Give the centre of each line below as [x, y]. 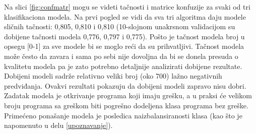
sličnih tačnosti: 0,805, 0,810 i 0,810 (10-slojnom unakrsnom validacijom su [120, 26]
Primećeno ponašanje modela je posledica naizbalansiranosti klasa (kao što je [123, 115]
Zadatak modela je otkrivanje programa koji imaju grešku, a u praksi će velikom [128, 95]
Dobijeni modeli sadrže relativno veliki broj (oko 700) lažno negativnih [113, 76]
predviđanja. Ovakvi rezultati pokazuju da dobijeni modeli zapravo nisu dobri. [125, 85]
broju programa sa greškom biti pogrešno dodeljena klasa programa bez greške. [126, 105]
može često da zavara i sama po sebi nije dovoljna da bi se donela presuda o [121, 56]
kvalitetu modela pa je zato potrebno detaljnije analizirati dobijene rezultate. [123, 66]
